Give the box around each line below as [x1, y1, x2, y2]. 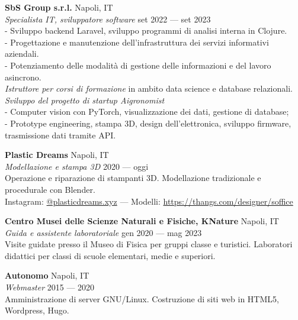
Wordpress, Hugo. [5, 304, 69, 316]
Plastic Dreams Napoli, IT [5, 148, 109, 161]
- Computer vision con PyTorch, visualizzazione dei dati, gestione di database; [5, 105, 289, 118]
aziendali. [5, 47, 39, 60]
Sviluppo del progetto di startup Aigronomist [5, 93, 165, 106]
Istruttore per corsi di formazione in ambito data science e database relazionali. [5, 82, 293, 95]
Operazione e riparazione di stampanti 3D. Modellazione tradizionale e [5, 172, 261, 184]
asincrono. [5, 70, 41, 83]
